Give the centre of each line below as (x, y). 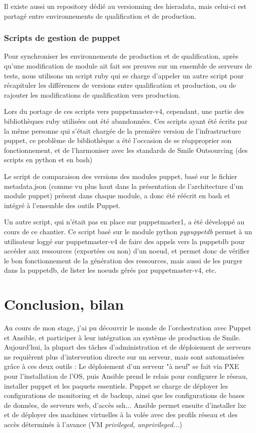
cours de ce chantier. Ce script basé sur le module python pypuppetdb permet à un (128, 231)
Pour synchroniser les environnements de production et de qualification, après (121, 56)
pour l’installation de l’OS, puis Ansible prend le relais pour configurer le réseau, (126, 376)
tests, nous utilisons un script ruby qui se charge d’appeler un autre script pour (124, 75)
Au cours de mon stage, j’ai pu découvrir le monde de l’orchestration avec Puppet (128, 327)
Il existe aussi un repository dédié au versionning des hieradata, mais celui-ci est (125, 6)
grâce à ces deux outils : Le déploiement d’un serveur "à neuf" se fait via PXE (122, 366)
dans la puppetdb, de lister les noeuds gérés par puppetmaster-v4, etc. (110, 270)
